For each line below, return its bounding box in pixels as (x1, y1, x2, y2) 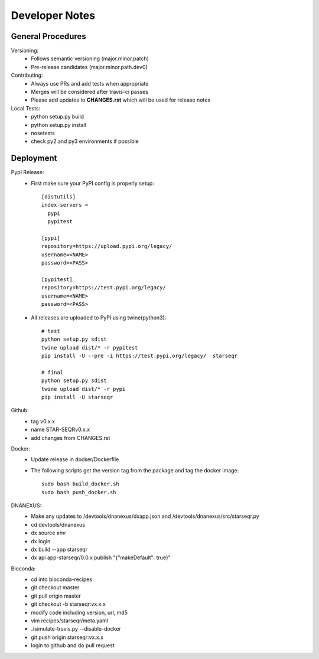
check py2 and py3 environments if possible (31, 138, 139, 145)
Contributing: (11, 71, 43, 79)
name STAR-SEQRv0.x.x (31, 426, 90, 433)
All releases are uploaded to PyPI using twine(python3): (31, 314, 167, 321)
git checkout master (31, 584, 80, 591)
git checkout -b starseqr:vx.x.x (31, 601, 106, 608)
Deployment (11, 154, 57, 164)
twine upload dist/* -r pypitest (41, 344, 138, 351)
